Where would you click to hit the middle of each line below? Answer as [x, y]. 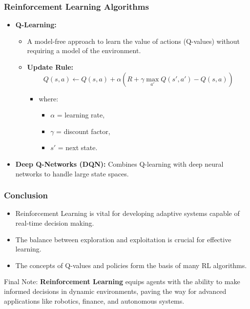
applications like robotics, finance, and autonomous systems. [94, 300]
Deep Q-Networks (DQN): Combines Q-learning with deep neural [119, 164]
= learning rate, [81, 115]
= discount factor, [83, 131]
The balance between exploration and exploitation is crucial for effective [123, 239]
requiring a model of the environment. [84, 50]
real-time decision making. [55, 222]
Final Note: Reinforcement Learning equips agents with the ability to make [122, 281]
